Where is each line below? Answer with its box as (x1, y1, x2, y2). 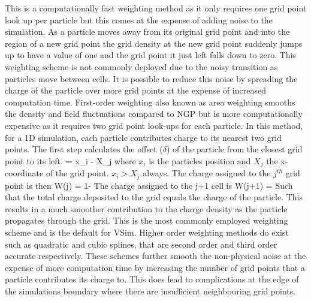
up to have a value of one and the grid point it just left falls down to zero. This (5, 49, 297, 61)
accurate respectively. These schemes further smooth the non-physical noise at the (5, 249, 306, 262)
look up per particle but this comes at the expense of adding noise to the (5, 13, 273, 26)
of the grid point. (46, 167, 109, 179)
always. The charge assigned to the (143, 167, 271, 179)
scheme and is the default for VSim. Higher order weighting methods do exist (5, 226, 289, 238)
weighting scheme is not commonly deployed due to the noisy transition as (5, 60, 278, 73)
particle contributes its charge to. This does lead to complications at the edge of (5, 273, 299, 285)
